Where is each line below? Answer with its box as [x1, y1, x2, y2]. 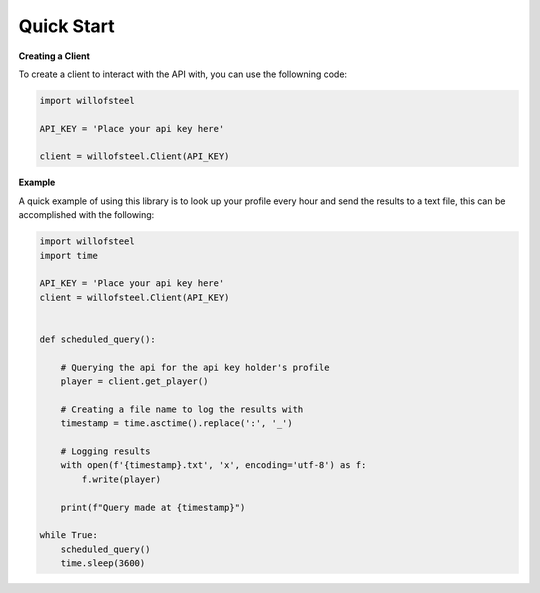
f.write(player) [81, 473, 162, 485]
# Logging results [60, 446, 151, 457]
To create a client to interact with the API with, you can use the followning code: [18, 68, 348, 80]
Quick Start [18, 15, 115, 37]
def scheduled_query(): [39, 333, 157, 345]
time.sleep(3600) [60, 558, 146, 569]
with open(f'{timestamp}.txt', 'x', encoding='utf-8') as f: [60, 460, 367, 471]
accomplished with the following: [18, 209, 155, 221]
